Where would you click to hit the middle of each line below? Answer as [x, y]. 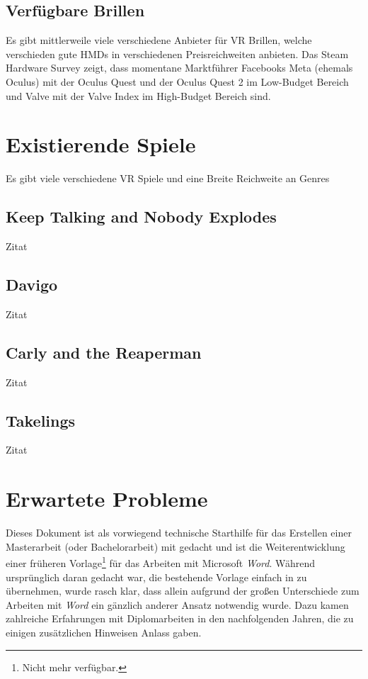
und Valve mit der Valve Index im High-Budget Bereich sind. [138, 95]
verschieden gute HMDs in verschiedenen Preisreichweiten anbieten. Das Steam [177, 54]
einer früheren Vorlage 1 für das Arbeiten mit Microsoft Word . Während [161, 562]
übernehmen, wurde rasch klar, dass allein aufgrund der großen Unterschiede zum [183, 591]
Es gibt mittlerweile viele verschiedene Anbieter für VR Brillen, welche [159, 40]
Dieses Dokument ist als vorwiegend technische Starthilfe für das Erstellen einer [179, 533]
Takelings [41, 420]
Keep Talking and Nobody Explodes [141, 217]
